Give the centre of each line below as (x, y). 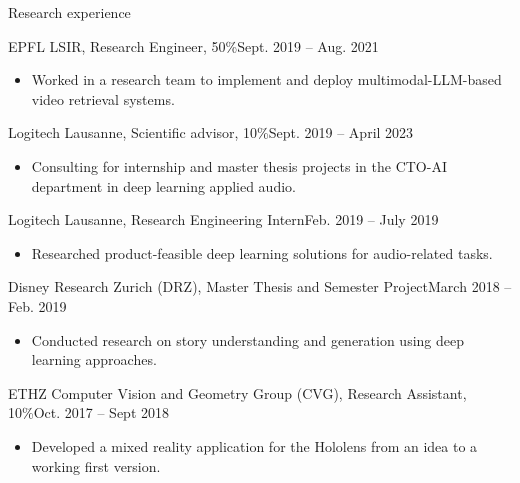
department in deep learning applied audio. (163, 185)
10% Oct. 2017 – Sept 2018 (88, 412)
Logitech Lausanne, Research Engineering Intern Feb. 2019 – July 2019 (223, 219)
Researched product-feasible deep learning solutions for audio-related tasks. (262, 252)
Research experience (69, 12)
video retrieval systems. (103, 98)
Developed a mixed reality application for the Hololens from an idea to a (254, 445)
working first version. (96, 465)
